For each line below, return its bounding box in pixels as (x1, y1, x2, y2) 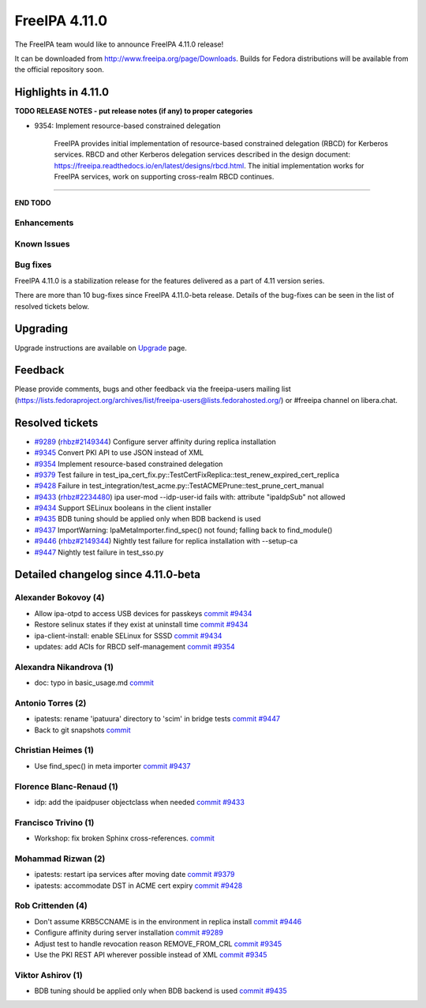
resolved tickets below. (14, 301, 90, 311)
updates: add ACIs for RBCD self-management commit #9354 (34, 641, 236, 651)
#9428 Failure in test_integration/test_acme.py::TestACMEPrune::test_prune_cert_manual (34, 481, 324, 491)
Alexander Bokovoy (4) (14, 592, 105, 604)
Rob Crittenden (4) (14, 901, 88, 912)
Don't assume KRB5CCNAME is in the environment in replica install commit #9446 (34, 916, 302, 926)
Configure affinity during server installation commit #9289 (34, 928, 224, 938)
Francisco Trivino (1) (14, 817, 95, 828)
